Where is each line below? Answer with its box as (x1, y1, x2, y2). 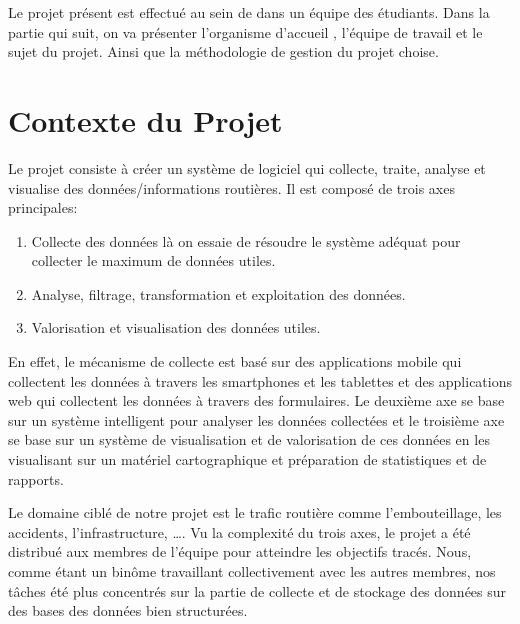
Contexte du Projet (8, 99, 283, 140)
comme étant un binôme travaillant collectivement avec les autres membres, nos (8, 561, 496, 581)
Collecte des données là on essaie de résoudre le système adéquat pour (31, 230, 461, 251)
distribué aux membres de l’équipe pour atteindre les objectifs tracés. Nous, (8, 541, 472, 562)
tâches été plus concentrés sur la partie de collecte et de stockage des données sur (8, 580, 507, 601)
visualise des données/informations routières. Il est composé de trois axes (8, 177, 455, 198)
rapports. (8, 468, 64, 489)
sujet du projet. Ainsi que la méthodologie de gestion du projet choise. (8, 41, 439, 62)
